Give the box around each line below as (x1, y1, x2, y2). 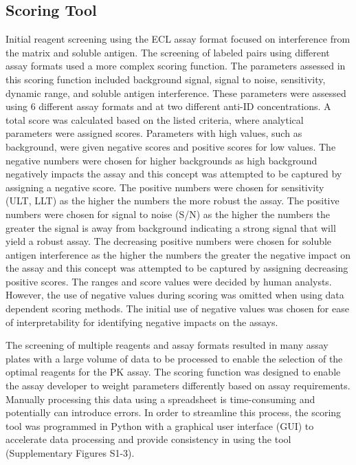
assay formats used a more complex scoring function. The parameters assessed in (5, 58, 346, 73)
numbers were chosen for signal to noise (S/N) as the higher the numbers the (5, 206, 330, 221)
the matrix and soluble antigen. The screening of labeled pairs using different (5, 45, 330, 59)
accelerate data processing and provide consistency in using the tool (5, 432, 291, 446)
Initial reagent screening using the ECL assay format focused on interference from (5, 32, 351, 46)
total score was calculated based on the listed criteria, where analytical (5, 112, 304, 127)
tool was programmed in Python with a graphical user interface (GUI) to (5, 418, 314, 433)
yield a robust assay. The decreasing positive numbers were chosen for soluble (5, 234, 332, 248)
